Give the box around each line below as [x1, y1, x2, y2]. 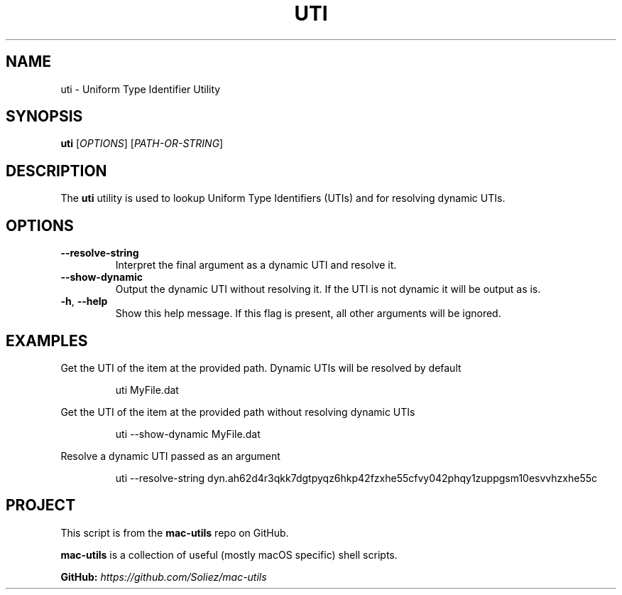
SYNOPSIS [6, 107, 83, 126]
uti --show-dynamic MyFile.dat [115, 427, 261, 440]
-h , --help [60, 295, 108, 308]
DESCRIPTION [6, 161, 107, 180]
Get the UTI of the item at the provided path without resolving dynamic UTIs [60, 405, 415, 418]
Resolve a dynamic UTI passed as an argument [60, 449, 280, 462]
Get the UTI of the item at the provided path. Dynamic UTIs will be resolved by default [60, 361, 462, 374]
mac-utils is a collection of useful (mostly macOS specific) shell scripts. [60, 548, 398, 561]
